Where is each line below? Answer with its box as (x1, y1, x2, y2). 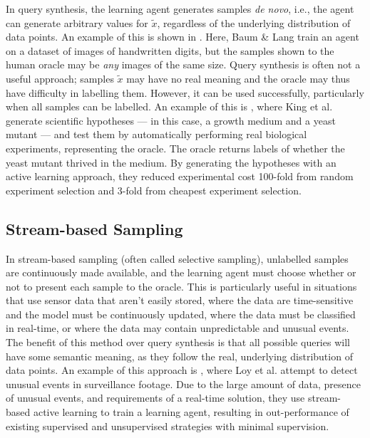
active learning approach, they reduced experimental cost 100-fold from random (6, 169, 354, 184)
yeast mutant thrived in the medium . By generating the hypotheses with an (6, 155, 336, 170)
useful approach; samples (6, 71, 114, 85)
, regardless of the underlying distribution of (157, 15, 351, 30)
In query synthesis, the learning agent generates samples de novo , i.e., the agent (6, 1, 354, 16)
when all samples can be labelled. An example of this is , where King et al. (6, 99, 333, 114)
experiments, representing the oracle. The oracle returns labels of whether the (6, 140, 345, 155)
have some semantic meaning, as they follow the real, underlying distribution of (6, 348, 353, 363)
